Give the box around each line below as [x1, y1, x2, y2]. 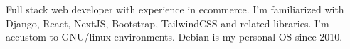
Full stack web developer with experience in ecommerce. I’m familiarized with [6, 2, 344, 16]
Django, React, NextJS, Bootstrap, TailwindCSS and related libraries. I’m [6, 15, 329, 30]
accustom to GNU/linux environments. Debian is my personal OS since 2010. [6, 29, 343, 44]
